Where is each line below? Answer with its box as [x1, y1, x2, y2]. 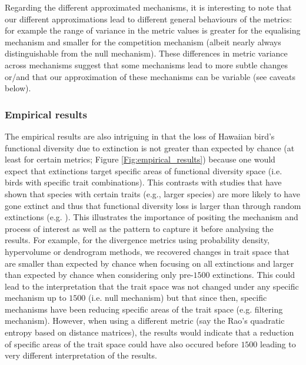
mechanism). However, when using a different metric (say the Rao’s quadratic [5, 314, 285, 327]
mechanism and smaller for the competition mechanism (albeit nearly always [5, 35, 281, 48]
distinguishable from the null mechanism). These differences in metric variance [5, 47, 288, 59]
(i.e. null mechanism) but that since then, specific [88, 291, 267, 304]
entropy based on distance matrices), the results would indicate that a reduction [5, 326, 294, 339]
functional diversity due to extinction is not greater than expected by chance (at [5, 141, 295, 154]
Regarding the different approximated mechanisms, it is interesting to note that [5, 1, 292, 13]
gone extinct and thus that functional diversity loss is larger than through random [5, 199, 301, 211]
